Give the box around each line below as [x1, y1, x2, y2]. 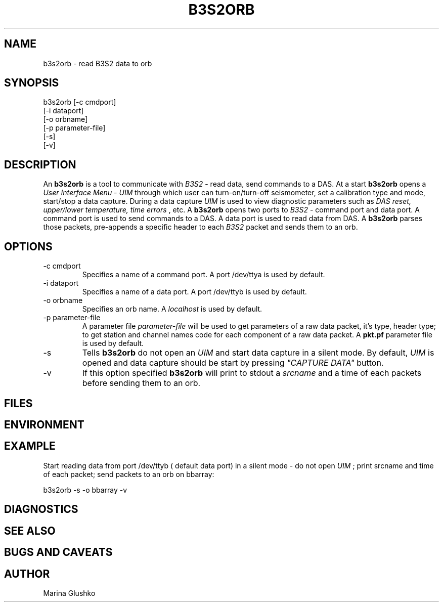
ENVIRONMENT [4, 418, 84, 431]
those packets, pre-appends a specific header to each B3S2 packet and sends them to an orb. [43, 223, 358, 232]
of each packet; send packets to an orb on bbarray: [43, 469, 214, 479]
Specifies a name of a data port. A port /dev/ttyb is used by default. [82, 287, 307, 296]
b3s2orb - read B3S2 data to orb [43, 59, 152, 68]
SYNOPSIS [4, 76, 59, 90]
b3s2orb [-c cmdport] [43, 98, 116, 107]
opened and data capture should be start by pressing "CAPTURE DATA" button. [82, 358, 384, 368]
